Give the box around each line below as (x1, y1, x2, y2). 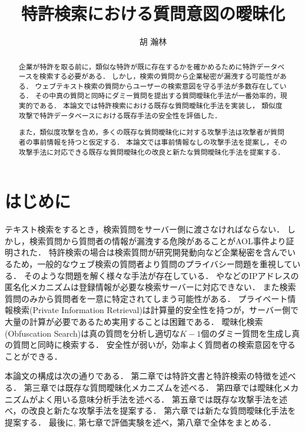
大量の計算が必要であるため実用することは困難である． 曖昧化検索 (5, 315, 263, 327)
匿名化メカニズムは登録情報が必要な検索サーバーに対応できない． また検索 (5, 281, 296, 293)
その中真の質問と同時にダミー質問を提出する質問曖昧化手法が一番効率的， (35, 91, 280, 101)
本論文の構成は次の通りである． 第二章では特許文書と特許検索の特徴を (5, 370, 280, 382)
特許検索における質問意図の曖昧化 (21, 1, 285, 25)
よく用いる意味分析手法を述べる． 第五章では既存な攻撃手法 (37, 393, 271, 405)
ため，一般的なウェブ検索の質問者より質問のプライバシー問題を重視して (12, 258, 293, 270)
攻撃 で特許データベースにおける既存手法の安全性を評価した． (18, 110, 222, 120)
